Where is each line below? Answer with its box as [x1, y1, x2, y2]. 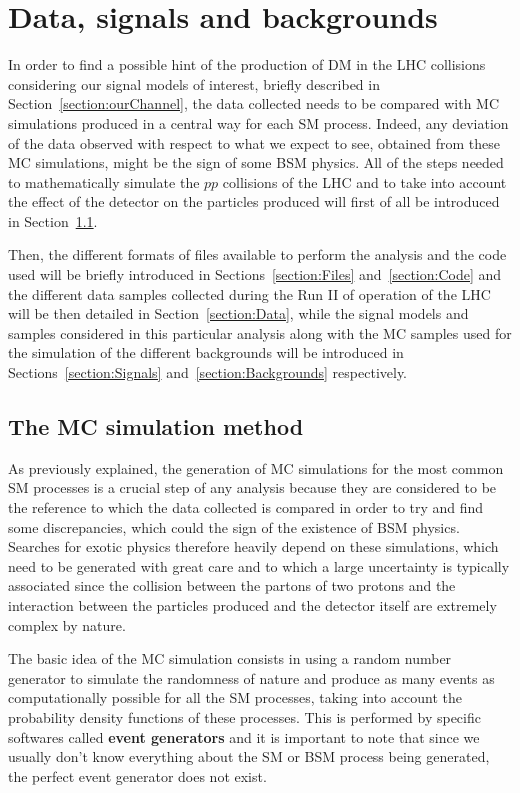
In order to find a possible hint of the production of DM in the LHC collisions [8, 54, 486, 75]
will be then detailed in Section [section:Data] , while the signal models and [8, 303, 469, 324]
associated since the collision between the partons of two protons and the [8, 575, 456, 596]
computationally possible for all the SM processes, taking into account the [8, 687, 462, 708]
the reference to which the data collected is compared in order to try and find [8, 497, 484, 518]
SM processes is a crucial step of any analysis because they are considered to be [8, 477, 497, 498]
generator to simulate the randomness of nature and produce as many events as [8, 667, 495, 688]
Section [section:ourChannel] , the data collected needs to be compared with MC [8, 93, 500, 114]
